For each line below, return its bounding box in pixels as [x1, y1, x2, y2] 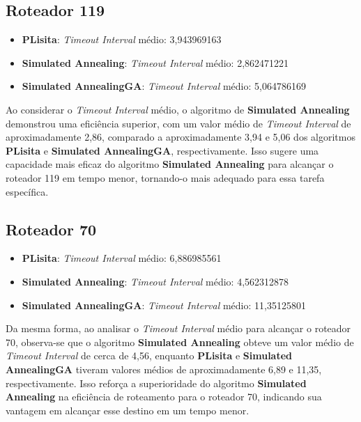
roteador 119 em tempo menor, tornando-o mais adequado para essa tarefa [6, 170, 325, 185]
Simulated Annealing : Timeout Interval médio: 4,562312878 [22, 274, 289, 288]
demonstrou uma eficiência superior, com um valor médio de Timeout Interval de [6, 116, 351, 130]
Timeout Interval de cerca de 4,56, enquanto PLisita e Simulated [6, 348, 293, 363]
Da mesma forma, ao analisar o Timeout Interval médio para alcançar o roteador [6, 321, 351, 336]
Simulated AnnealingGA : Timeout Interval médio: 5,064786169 [22, 79, 306, 93]
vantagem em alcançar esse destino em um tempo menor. [6, 403, 249, 417]
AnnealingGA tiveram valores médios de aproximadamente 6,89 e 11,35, [6, 361, 322, 376]
